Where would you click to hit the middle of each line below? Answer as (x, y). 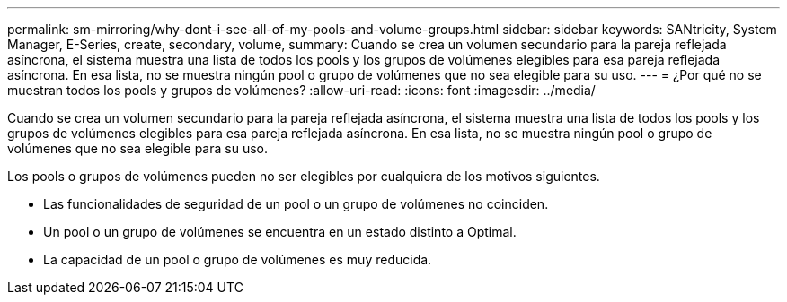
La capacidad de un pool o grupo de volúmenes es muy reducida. (238, 259)
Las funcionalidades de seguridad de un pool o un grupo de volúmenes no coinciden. (296, 204)
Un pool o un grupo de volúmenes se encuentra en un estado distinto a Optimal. (280, 232)
